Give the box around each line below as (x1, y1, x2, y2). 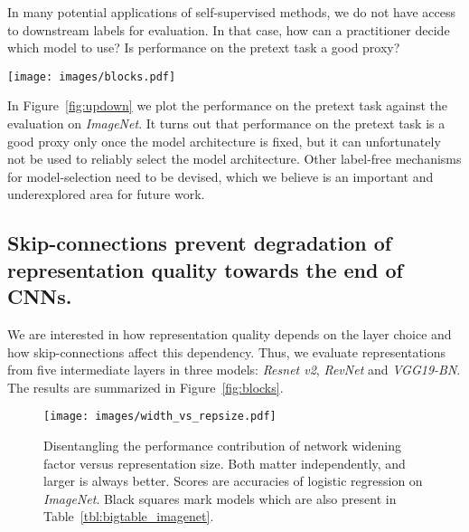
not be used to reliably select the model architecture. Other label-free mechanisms (7, 149, 462, 168)
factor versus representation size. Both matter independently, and (43, 453, 406, 472)
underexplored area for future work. (7, 185, 205, 204)
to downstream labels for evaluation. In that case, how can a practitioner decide (7, 20, 450, 39)
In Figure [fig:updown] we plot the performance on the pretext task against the (7, 96, 448, 115)
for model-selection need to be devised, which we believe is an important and (7, 166, 434, 185)
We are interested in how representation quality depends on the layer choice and (7, 324, 452, 343)
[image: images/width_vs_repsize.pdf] (43, 410, 277, 423)
